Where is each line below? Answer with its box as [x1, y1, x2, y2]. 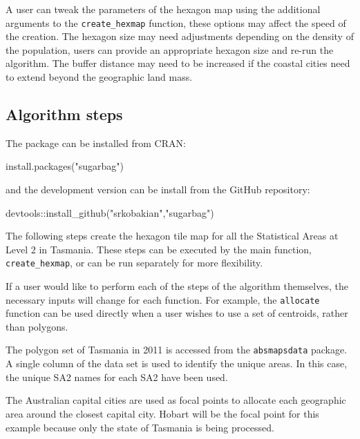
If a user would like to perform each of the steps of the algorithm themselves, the [6, 279, 348, 293]
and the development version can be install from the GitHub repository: [6, 182, 310, 197]
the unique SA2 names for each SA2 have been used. [6, 369, 228, 384]
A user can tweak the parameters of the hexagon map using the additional [6, 2, 321, 16]
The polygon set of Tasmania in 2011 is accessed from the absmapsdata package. [6, 342, 348, 357]
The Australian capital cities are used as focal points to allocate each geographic [6, 393, 346, 407]
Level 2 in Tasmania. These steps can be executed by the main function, [6, 242, 312, 256]
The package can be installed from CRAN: [6, 135, 186, 150]
